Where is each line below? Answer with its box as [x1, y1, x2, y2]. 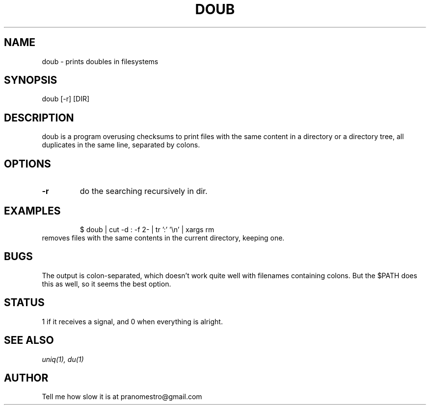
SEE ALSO [4, 334, 54, 347]
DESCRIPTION [4, 111, 74, 124]
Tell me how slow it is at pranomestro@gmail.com [42, 392, 202, 401]
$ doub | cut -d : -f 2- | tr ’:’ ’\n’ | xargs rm [80, 225, 215, 234]
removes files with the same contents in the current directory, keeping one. [42, 233, 285, 242]
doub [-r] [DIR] [42, 95, 90, 103]
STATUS [4, 296, 45, 309]
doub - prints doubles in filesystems [42, 57, 159, 66]
